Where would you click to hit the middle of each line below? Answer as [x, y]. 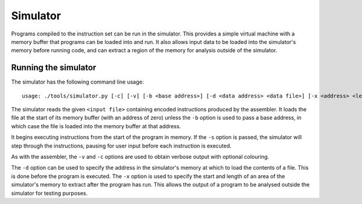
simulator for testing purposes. [49, 193]
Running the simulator [54, 68]
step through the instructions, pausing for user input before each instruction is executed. [121, 146]
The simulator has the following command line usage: [78, 82]
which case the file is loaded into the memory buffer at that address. [96, 126]
